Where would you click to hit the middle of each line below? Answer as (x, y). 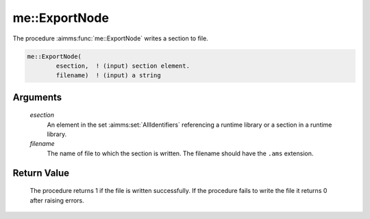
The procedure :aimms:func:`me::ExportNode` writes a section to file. (110, 38)
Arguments (37, 97)
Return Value (41, 173)
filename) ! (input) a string (108, 76)
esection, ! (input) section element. (123, 66)
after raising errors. (57, 200)
